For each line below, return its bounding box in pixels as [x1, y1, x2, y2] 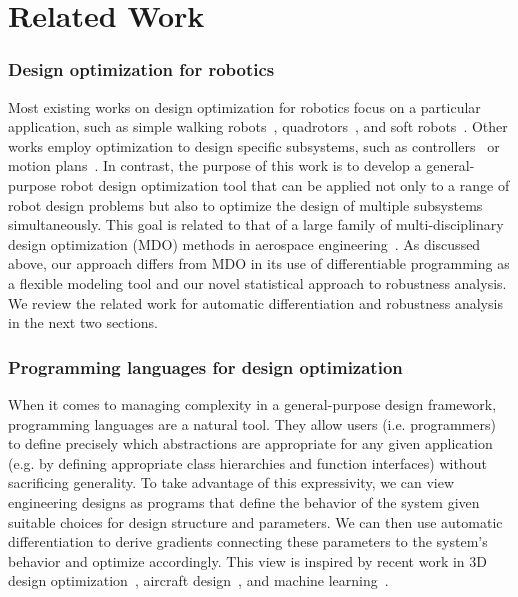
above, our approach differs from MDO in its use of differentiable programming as [8, 253, 510, 274]
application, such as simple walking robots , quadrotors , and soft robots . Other [8, 116, 508, 137]
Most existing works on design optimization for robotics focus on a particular [8, 96, 481, 117]
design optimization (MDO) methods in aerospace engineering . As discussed [8, 233, 481, 254]
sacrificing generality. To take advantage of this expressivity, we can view [8, 472, 455, 493]
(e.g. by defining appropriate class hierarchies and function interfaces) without [8, 452, 487, 473]
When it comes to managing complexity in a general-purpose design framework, [8, 393, 497, 414]
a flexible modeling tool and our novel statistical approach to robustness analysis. [8, 272, 507, 293]
